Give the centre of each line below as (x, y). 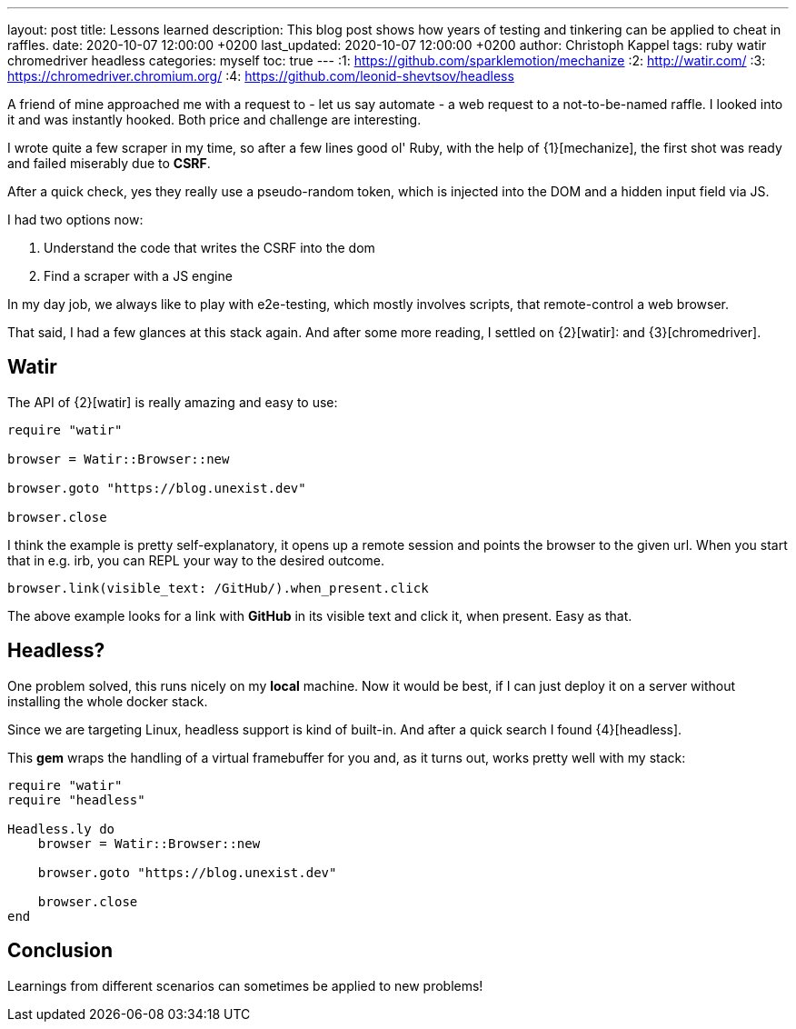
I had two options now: (75, 220)
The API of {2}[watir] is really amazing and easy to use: (173, 402)
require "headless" (76, 799)
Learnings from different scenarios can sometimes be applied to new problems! (245, 985)
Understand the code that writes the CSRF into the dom (209, 248)
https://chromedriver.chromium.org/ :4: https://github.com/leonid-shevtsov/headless (261, 76)
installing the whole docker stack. (108, 701)
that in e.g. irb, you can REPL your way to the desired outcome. (196, 560)
